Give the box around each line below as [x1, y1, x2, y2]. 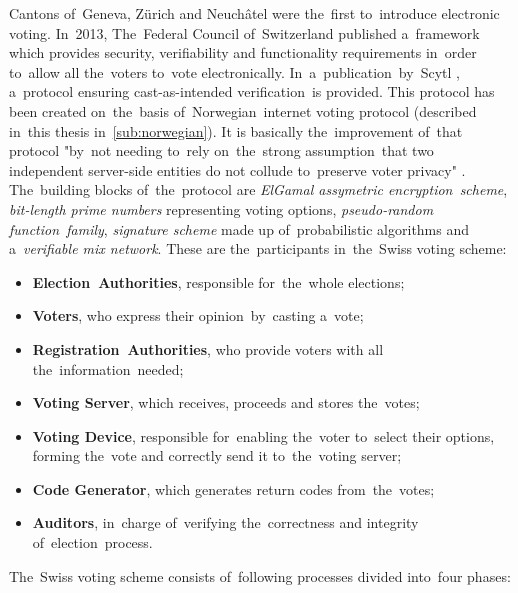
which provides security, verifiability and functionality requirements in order [9, 42, 477, 63]
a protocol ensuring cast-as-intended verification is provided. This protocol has [9, 81, 495, 102]
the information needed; [32, 358, 184, 379]
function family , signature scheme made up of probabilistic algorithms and [9, 218, 470, 239]
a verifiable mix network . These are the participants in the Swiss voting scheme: [9, 238, 507, 259]
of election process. [32, 532, 153, 553]
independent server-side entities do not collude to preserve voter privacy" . [9, 159, 466, 180]
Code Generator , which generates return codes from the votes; [32, 478, 435, 499]
